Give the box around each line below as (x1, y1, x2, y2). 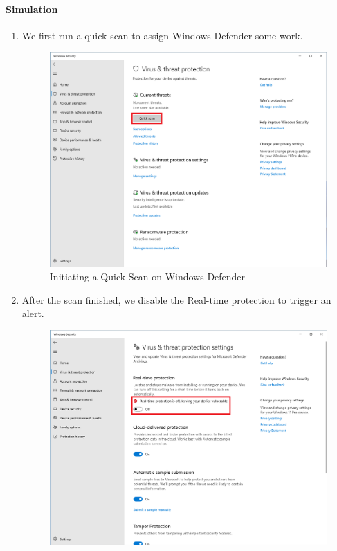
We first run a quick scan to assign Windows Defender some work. (21, 28, 303, 42)
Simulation (6, 1, 58, 16)
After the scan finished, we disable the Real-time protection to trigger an (21, 292, 331, 307)
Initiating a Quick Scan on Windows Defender (49, 269, 246, 284)
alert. (21, 306, 44, 320)
